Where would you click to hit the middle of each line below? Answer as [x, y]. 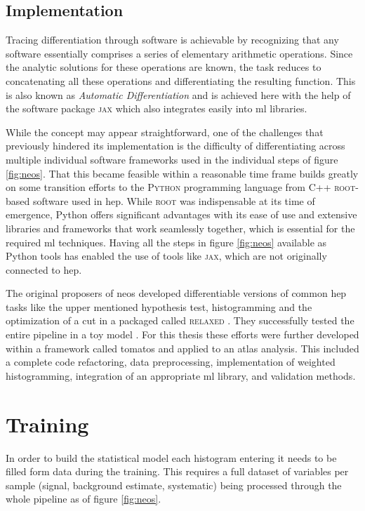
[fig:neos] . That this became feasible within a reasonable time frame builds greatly [182, 173]
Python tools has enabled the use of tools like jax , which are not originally [166, 256]
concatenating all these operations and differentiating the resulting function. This [181, 80]
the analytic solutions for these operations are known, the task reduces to [164, 67]
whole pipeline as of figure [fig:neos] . [84, 499]
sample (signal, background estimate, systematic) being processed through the [174, 485]
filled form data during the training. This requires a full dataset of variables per [177, 471]
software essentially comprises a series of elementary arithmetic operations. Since [179, 53]
